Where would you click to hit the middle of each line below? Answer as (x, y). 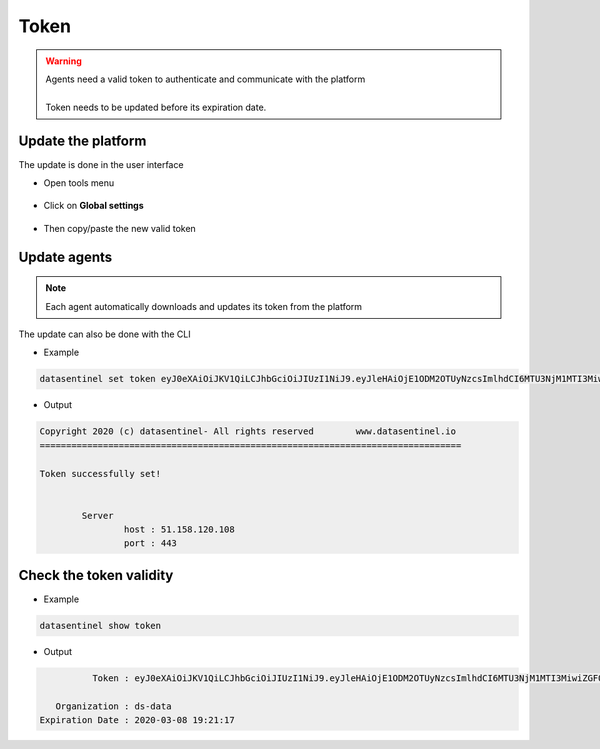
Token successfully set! (100, 473)
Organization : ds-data (113, 706)
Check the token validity (96, 575)
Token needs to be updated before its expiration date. (156, 107)
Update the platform (82, 140)
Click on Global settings (93, 206)
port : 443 (150, 543)
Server (97, 515)
